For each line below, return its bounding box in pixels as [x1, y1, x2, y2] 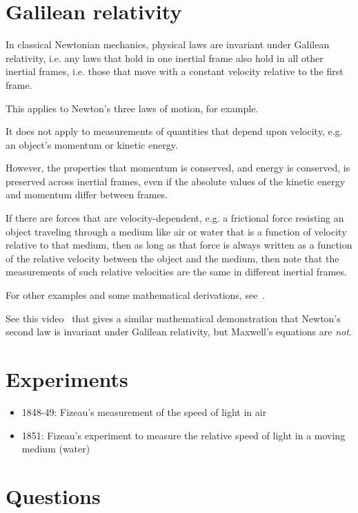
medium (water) [21, 441, 90, 456]
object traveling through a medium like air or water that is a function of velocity [6, 224, 347, 238]
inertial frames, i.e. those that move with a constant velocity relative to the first [6, 64, 344, 78]
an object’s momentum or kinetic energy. [6, 137, 178, 151]
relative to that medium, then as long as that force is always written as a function [6, 238, 352, 252]
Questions [6, 481, 101, 510]
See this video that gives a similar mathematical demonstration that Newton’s [6, 311, 341, 325]
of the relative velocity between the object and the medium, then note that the [6, 251, 339, 265]
